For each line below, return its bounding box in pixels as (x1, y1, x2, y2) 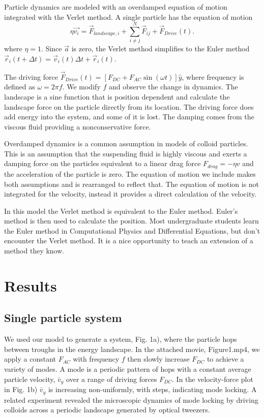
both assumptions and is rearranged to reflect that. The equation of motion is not (4, 178, 259, 189)
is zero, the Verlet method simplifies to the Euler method (71, 43, 250, 54)
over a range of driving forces (66, 373, 157, 384)
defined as (4, 81, 35, 92)
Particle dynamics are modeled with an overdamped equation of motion (4, 2, 227, 12)
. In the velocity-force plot (172, 373, 253, 384)
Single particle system (4, 310, 122, 326)
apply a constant (4, 353, 56, 364)
